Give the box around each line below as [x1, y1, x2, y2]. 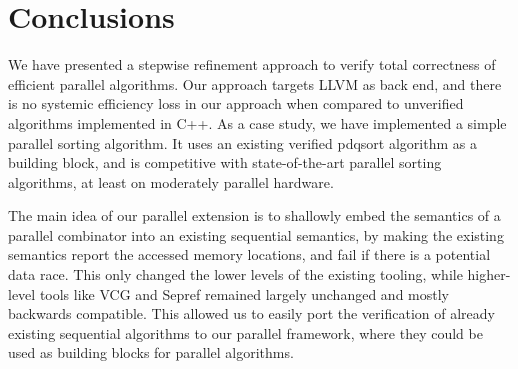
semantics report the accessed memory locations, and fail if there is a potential [8, 244, 491, 265]
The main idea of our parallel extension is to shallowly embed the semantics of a [8, 205, 501, 226]
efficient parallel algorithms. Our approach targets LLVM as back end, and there [8, 73, 502, 94]
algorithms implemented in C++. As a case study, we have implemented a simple [8, 112, 507, 133]
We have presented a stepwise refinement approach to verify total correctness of [8, 54, 496, 75]
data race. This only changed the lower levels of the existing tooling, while [8, 264, 463, 285]
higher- [467, 264, 511, 285]
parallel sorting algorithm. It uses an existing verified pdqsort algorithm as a [8, 132, 477, 153]
